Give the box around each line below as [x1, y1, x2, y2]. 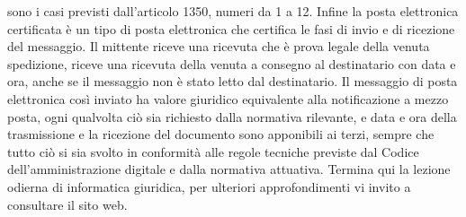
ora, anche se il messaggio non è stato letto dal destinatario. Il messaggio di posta [7, 72, 458, 91]
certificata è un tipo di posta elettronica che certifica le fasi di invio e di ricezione [7, 19, 455, 38]
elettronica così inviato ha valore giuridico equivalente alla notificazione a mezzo [7, 89, 449, 108]
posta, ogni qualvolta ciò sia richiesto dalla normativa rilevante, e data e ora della [7, 107, 457, 126]
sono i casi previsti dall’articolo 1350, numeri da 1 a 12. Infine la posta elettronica [7, 2, 459, 20]
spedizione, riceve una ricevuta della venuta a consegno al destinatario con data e [7, 54, 456, 73]
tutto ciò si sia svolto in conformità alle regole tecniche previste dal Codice [7, 142, 419, 161]
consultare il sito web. [7, 195, 128, 213]
